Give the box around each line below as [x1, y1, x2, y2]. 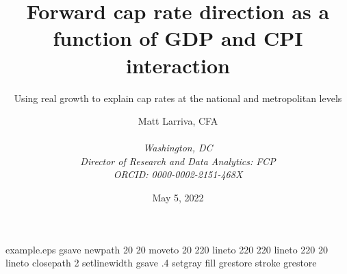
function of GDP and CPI [53, 24, 303, 52]
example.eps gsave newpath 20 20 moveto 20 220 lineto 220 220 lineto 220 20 [5, 242, 329, 256]
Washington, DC [143, 140, 213, 155]
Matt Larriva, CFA [138, 114, 218, 128]
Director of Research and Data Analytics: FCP [80, 153, 276, 168]
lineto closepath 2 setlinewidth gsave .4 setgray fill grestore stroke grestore [5, 256, 317, 270]
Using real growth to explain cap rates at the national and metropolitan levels [14, 90, 342, 105]
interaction [126, 51, 230, 79]
